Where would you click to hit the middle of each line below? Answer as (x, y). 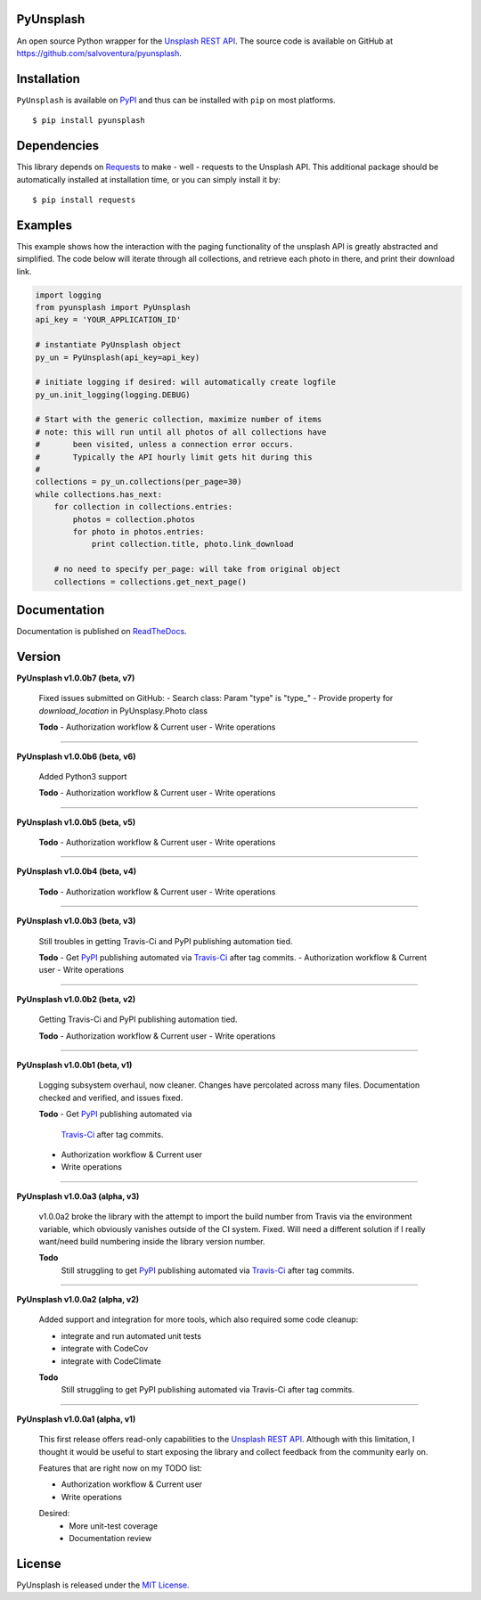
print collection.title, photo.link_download (192, 544)
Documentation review (110, 1538)
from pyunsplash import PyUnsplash (113, 307)
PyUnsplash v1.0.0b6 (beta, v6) (76, 756)
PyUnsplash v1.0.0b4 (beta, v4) (77, 871)
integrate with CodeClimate (111, 1361)
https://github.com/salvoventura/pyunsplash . (99, 53)
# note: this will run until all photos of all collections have (181, 432)
